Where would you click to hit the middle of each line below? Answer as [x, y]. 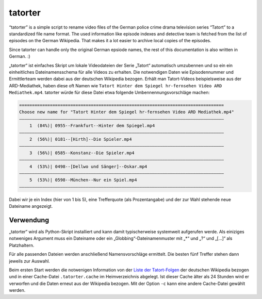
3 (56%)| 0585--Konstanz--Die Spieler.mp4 [82, 153]
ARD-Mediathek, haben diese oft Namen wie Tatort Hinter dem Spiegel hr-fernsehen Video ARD [115, 85]
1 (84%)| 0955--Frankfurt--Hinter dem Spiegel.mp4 [92, 126]
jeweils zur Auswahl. [30, 261]
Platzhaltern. [22, 245]
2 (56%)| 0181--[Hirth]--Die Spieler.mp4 [81, 139]
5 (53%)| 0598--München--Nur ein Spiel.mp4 [83, 180]
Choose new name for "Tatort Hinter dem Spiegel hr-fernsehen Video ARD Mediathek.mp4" [127, 112]
